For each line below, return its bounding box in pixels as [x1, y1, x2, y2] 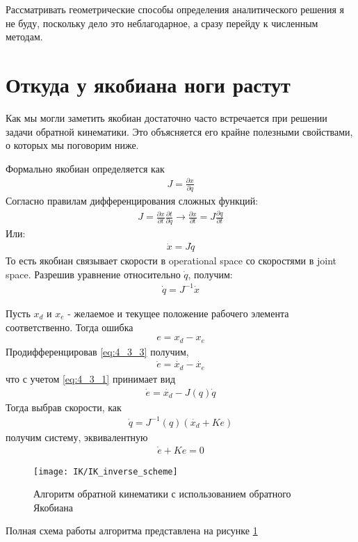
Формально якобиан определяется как [6, 161, 165, 175]
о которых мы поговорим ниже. [6, 138, 139, 152]
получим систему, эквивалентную [6, 429, 148, 444]
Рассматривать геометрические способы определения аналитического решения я [6, 2, 345, 16]
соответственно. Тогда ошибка [6, 319, 133, 334]
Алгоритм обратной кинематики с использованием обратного [33, 486, 291, 501]
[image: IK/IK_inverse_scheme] [33, 466, 178, 477]
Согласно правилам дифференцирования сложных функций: [6, 193, 259, 208]
